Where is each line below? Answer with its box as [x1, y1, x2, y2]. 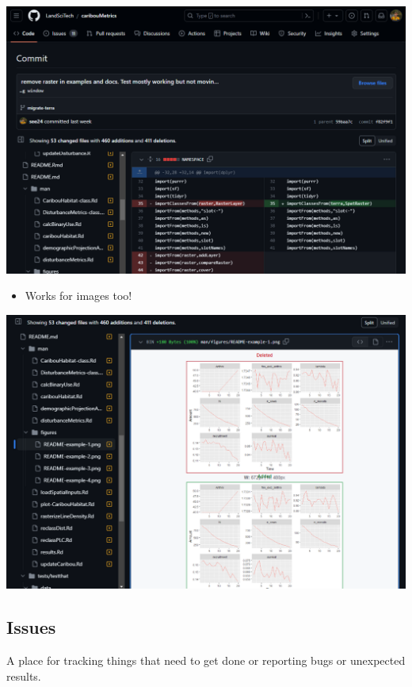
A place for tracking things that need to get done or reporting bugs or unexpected [6, 652, 406, 669]
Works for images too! [25, 287, 132, 304]
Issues [6, 615, 56, 639]
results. [6, 667, 41, 684]
